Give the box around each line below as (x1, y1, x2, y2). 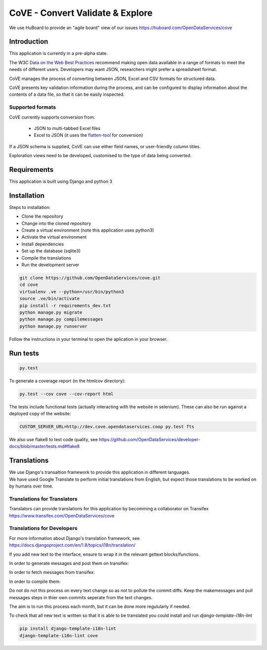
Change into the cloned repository (21, 220, 91, 226)
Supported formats (9, 104, 56, 111)
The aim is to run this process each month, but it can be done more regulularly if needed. (9, 603, 191, 609)
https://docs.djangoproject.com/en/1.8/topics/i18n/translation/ (9, 542, 136, 548)
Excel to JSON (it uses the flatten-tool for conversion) (34, 132, 143, 138)
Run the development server (21, 262, 80, 268)
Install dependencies (21, 241, 64, 247)
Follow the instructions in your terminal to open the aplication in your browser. (9, 336, 168, 342)
